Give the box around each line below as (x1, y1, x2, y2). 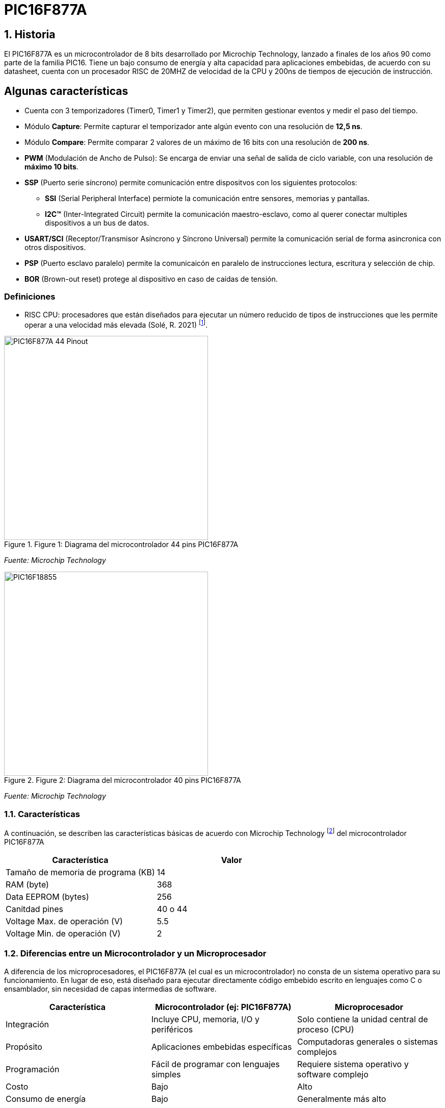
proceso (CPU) (297, 1024, 354, 1035)
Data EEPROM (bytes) (6, 891, 89, 902)
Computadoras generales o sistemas (297, 1036, 438, 1047)
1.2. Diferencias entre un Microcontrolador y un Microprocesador (4, 948, 267, 959)
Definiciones (4, 291, 56, 302)
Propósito (6, 1041, 42, 1052)
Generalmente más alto (297, 1093, 386, 1104)
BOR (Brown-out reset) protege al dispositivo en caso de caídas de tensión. (24, 275, 278, 284)
